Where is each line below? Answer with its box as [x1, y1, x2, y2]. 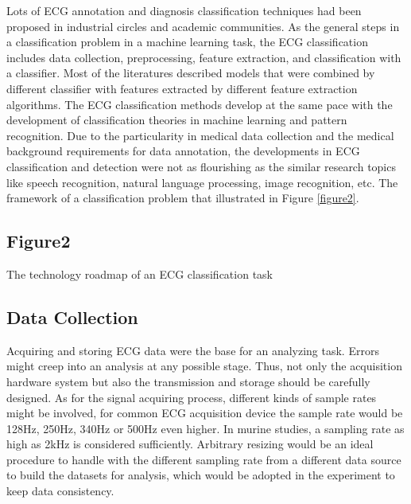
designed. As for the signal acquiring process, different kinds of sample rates [6, 389, 377, 405]
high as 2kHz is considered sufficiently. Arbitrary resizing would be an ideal [6, 436, 374, 452]
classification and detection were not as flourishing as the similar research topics [6, 158, 396, 174]
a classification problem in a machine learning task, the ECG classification [6, 33, 368, 50]
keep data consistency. [6, 483, 114, 499]
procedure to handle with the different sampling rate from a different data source [6, 451, 401, 467]
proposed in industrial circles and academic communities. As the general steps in [6, 18, 400, 34]
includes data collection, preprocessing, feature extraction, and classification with [6, 49, 401, 65]
